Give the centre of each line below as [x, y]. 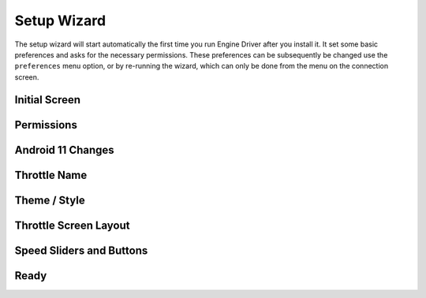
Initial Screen [48, 100]
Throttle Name [51, 175]
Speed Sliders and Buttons [81, 250]
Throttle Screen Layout [72, 225]
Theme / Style [50, 200]
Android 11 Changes [64, 150]
